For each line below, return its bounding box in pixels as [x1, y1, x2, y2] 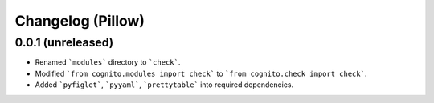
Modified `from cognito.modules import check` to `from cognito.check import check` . [35, 69, 367, 78]
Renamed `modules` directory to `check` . [35, 57, 181, 67]
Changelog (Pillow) [14, 12, 145, 30]
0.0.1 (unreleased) [14, 35, 114, 50]
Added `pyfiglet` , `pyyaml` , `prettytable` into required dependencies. [35, 80, 294, 89]
